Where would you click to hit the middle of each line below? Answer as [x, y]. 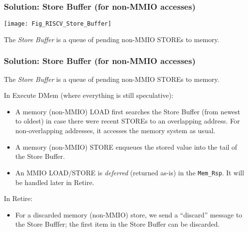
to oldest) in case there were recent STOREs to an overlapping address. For [128, 121]
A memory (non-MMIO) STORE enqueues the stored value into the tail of [126, 147]
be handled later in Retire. [55, 182]
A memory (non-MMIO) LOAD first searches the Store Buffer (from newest [128, 111]
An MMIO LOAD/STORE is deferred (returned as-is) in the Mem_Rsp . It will [130, 172]
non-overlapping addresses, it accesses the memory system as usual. [115, 131]
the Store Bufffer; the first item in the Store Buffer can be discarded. [117, 224]
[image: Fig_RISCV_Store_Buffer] [58, 24]
